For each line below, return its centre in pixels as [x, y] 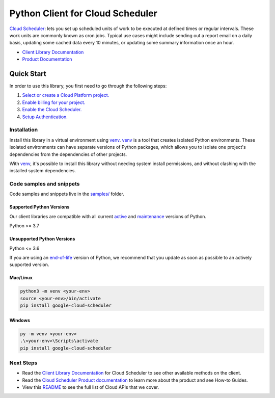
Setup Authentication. [45, 117]
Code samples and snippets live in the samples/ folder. [67, 194]
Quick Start [28, 74]
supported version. [29, 264]
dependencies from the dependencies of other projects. [68, 154]
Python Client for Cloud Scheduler [83, 13]
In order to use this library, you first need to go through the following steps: [88, 86]
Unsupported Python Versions [42, 239]
